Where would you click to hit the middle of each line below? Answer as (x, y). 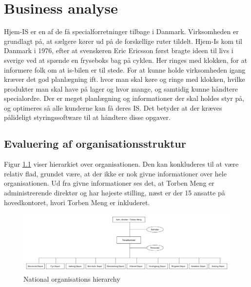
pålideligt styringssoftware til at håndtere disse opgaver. (87, 117)
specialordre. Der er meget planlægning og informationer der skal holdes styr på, (124, 98)
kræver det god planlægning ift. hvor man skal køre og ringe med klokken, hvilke (125, 79)
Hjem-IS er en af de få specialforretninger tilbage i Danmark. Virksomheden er (121, 31)
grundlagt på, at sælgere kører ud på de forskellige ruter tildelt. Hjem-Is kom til (123, 41)
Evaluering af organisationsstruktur (95, 143)
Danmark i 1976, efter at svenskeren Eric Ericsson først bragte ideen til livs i (119, 50)
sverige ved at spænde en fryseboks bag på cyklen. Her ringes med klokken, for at (126, 60)
